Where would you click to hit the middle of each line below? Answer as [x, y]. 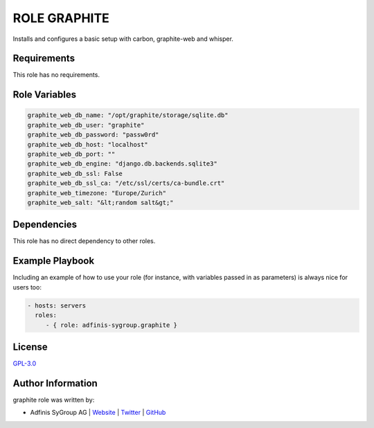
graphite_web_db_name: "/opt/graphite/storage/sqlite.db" [128, 115]
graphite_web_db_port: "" [71, 154]
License [30, 347]
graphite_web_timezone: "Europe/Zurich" [97, 193]
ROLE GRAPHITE [61, 18]
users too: [27, 287]
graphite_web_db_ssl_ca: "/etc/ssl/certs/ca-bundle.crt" [126, 183]
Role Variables [44, 95]
